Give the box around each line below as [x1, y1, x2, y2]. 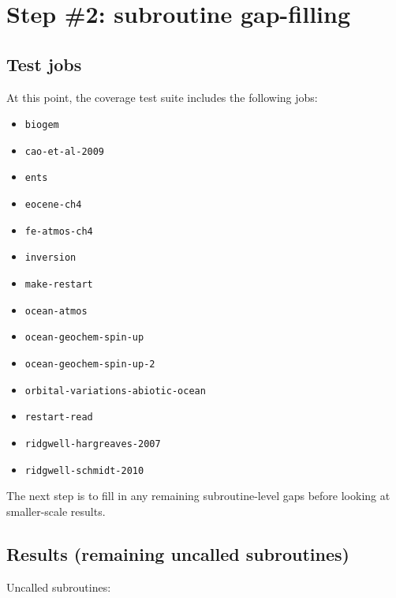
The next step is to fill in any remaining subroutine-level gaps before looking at [6, 487, 390, 504]
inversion [24, 252, 77, 264]
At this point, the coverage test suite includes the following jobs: [6, 88, 318, 105]
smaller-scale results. [6, 502, 106, 519]
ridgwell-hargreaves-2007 [24, 438, 161, 450]
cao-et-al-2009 [24, 145, 105, 157]
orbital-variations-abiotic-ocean [24, 385, 206, 397]
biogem [24, 119, 59, 131]
